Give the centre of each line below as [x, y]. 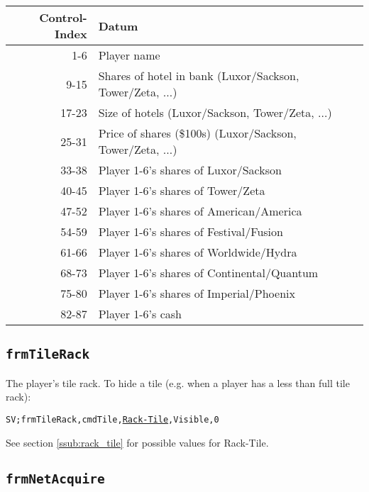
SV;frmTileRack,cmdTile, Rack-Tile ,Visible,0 [112, 419]
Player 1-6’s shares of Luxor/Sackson [190, 170]
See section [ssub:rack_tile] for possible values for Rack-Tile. [137, 442]
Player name [129, 55]
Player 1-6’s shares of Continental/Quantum [208, 273]
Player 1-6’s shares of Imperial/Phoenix [197, 293]
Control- [63, 17]
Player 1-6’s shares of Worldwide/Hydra [198, 252]
